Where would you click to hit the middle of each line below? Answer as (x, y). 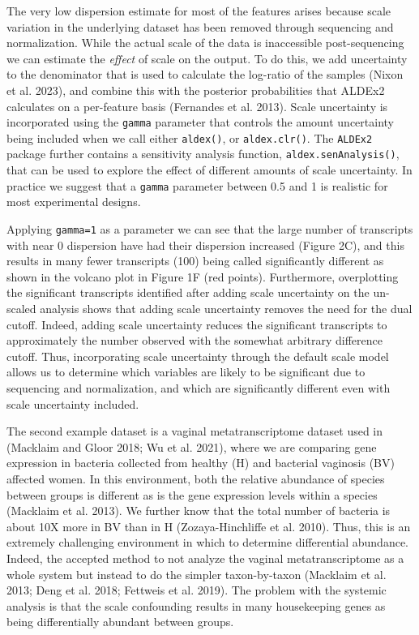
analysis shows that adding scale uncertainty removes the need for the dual (226, 308)
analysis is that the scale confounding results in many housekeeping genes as (196, 605)
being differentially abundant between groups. (120, 622)
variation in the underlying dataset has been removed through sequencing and (200, 26)
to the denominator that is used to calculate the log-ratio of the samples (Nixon (205, 74)
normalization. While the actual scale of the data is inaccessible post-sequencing (205, 43)
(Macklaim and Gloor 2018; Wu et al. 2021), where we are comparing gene (192, 446)
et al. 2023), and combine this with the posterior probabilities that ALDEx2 (196, 90)
